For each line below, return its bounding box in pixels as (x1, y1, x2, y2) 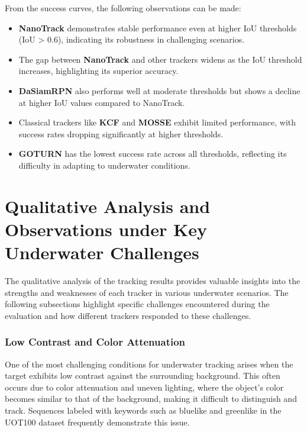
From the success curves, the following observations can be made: (5, 2, 241, 14)
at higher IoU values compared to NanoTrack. (18, 96, 185, 108)
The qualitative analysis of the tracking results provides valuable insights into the (5, 275, 300, 287)
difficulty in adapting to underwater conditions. (18, 159, 190, 171)
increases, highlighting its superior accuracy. (18, 65, 179, 77)
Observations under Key (5, 217, 207, 241)
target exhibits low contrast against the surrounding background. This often (5, 369, 280, 382)
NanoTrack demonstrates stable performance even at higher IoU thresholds (18, 21, 297, 34)
